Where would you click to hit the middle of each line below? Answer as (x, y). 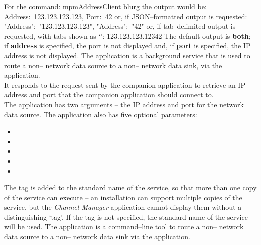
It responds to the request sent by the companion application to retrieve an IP (125, 85)
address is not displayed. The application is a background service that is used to (127, 55)
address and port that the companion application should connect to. (109, 95)
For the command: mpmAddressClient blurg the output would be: (105, 6)
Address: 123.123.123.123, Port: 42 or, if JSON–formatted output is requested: (126, 16)
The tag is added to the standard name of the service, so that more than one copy (130, 188)
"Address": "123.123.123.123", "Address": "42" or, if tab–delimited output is (120, 26)
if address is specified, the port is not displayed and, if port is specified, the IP (127, 45)
